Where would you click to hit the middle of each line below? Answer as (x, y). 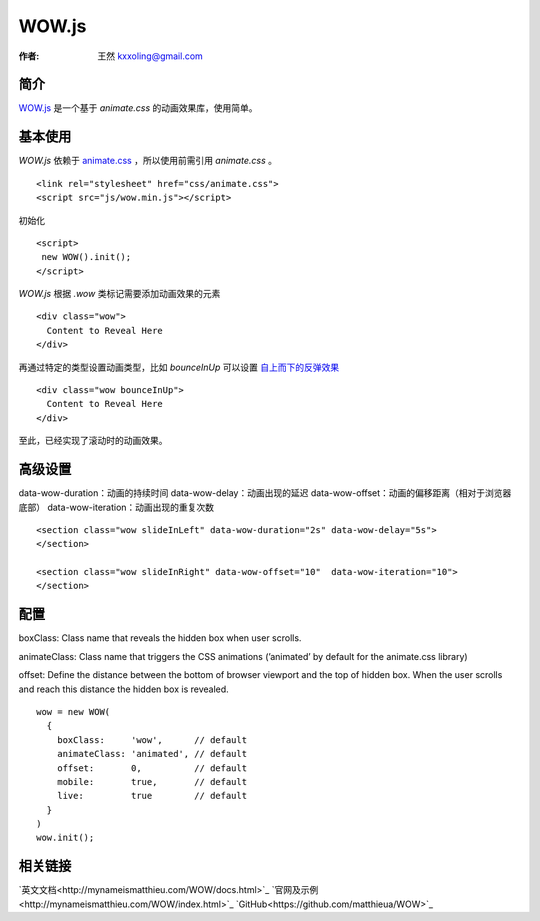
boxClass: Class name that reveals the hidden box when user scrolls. (160, 638)
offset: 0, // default (152, 768)
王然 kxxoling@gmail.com (150, 56)
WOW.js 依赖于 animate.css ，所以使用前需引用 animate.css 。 (147, 161)
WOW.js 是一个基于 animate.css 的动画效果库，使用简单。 (138, 108)
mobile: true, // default (152, 781)
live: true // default (152, 796)
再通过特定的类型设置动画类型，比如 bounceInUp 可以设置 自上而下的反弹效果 (179, 367)
